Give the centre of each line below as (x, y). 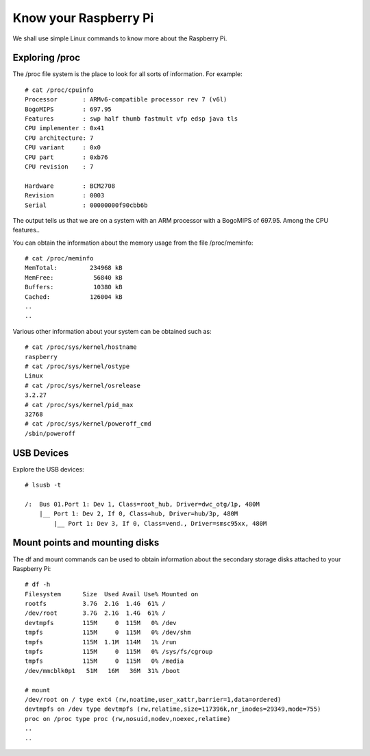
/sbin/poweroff (50, 433)
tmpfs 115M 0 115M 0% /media (104, 661)
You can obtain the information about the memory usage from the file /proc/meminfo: (133, 243)
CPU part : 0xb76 (66, 157)
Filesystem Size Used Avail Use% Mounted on (112, 594)
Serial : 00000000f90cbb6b (86, 205)
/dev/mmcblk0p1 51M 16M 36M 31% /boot (103, 671)
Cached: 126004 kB (74, 297)
